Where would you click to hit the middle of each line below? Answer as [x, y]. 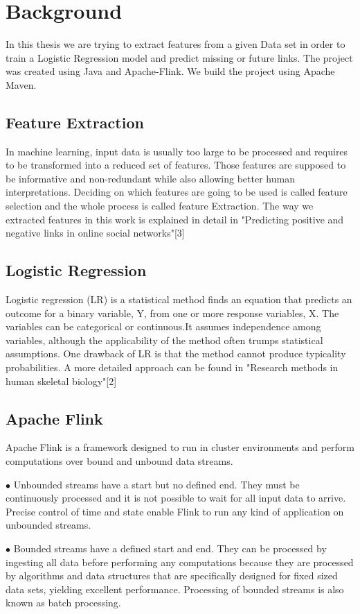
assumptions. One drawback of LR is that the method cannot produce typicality [176, 353]
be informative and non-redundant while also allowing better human [150, 178]
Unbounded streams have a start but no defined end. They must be [156, 484]
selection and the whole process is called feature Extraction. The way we [160, 206]
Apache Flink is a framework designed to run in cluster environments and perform [180, 447]
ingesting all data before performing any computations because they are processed [180, 562]
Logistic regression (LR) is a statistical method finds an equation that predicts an [179, 299]
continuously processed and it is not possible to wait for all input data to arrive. [176, 498]
